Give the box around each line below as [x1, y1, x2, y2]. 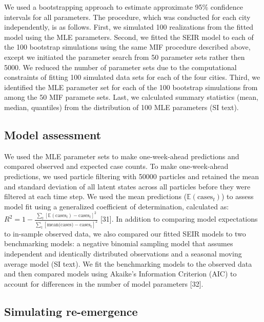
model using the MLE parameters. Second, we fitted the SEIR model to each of [4, 31, 254, 42]
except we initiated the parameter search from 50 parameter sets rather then [4, 51, 245, 62]
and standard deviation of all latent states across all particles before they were [4, 181, 251, 191]
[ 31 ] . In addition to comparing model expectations [100, 213, 258, 224]
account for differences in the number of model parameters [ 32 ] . [4, 278, 204, 289]
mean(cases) [47, 222, 74, 227]
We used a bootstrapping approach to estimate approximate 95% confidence [4, 2, 243, 12]
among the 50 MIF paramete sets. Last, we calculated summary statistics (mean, [4, 92, 258, 102]
